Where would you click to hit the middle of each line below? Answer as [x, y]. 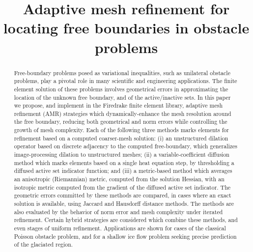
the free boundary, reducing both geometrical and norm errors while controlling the [121, 122]
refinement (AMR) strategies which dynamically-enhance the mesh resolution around [123, 113]
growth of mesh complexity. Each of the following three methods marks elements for [121, 130]
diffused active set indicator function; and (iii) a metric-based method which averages [123, 171]
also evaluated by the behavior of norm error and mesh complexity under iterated [118, 211]
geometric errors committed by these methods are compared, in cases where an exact [123, 195]
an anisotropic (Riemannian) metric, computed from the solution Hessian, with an [119, 179]
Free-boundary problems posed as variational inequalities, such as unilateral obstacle [122, 72]
